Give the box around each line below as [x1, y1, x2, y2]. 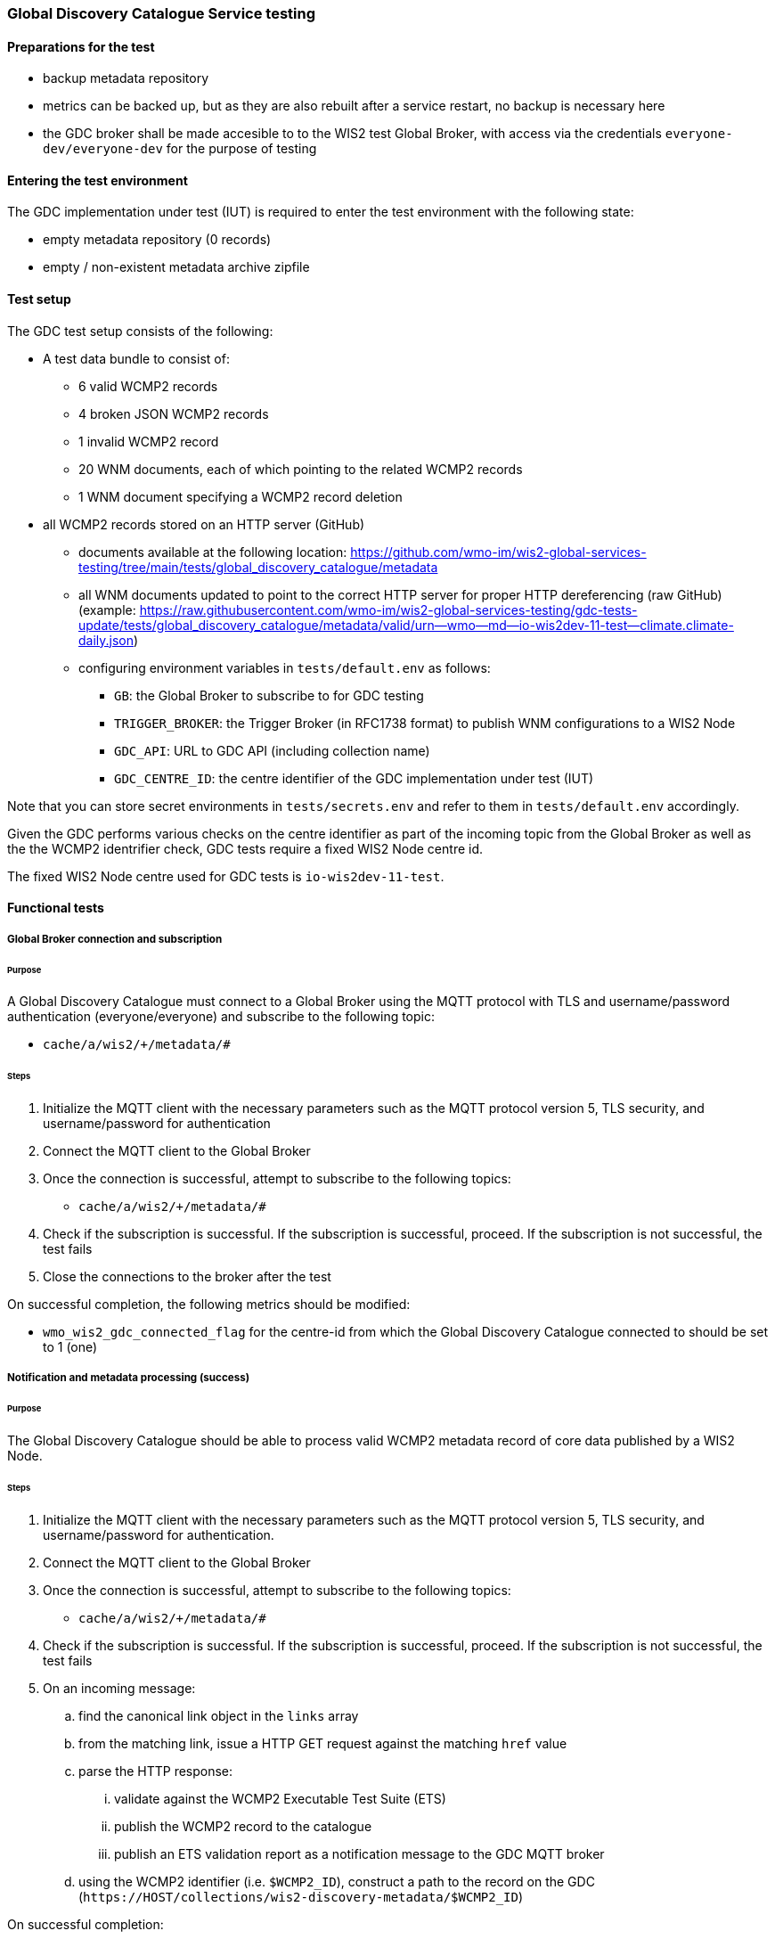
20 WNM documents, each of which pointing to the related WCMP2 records [78, 461, 523, 477]
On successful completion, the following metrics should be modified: [7, 1297, 411, 1313]
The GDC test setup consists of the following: [7, 323, 273, 339]
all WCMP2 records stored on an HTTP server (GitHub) [43, 516, 365, 532]
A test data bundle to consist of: [43, 350, 230, 366]
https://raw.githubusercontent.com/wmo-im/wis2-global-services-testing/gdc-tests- [139, 601, 638, 618]
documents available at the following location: [78, 544, 347, 560]
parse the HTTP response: [78, 1763, 233, 1779]
